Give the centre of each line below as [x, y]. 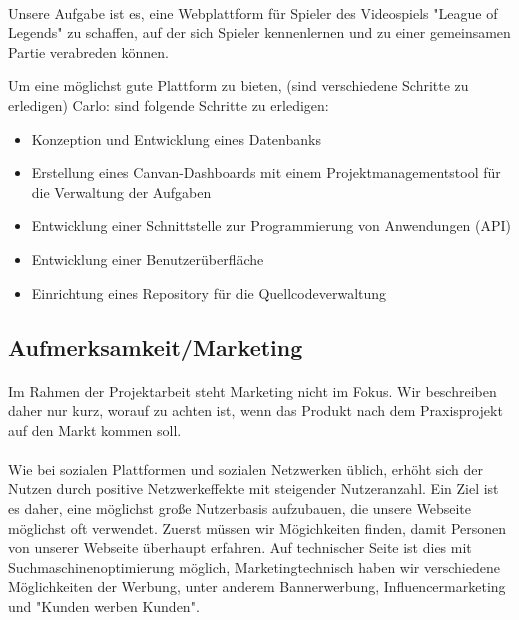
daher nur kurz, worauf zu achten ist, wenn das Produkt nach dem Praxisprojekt [255, 410]
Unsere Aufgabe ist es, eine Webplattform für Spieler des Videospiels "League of [253, 12]
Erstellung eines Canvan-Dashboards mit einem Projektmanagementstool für [266, 172]
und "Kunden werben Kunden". [104, 606]
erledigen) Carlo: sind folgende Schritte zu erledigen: [168, 104]
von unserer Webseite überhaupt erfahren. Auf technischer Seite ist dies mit [240, 547]
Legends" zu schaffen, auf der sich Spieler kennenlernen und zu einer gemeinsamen [259, 32]
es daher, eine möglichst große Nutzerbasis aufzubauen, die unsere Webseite [239, 508]
